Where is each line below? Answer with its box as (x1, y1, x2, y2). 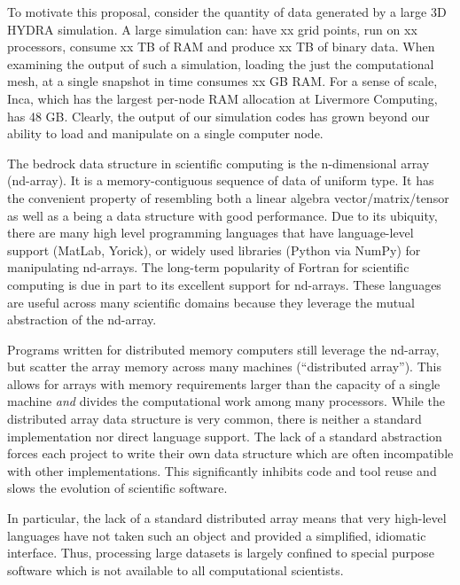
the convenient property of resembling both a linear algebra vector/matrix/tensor (7, 188, 449, 207)
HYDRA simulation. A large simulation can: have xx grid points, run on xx (7, 19, 417, 38)
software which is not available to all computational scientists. (7, 560, 344, 579)
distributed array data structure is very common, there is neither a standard (7, 409, 422, 428)
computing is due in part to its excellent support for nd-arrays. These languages (7, 275, 441, 293)
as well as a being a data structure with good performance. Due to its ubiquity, (7, 206, 438, 224)
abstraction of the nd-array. (7, 310, 157, 329)
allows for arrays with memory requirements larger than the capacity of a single (7, 374, 441, 393)
